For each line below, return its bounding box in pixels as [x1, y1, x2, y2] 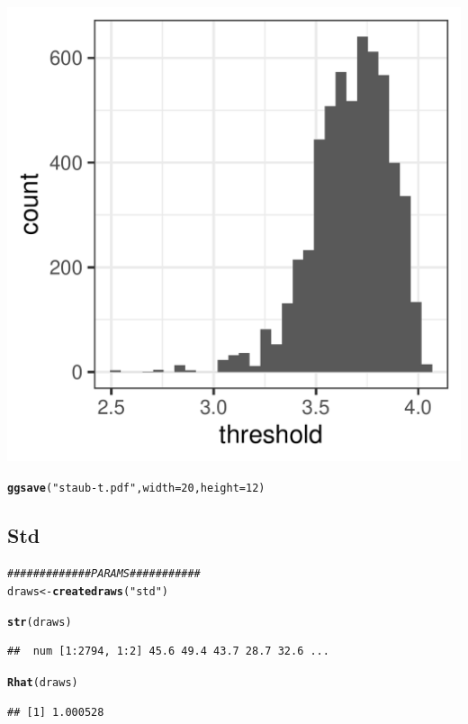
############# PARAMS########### [7, 567, 201, 581]
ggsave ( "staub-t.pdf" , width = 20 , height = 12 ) [7, 481, 265, 494]
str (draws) [7, 615, 72, 629]
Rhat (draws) [7, 676, 78, 690]
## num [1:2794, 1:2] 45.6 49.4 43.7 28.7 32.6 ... [7, 645, 329, 658]
